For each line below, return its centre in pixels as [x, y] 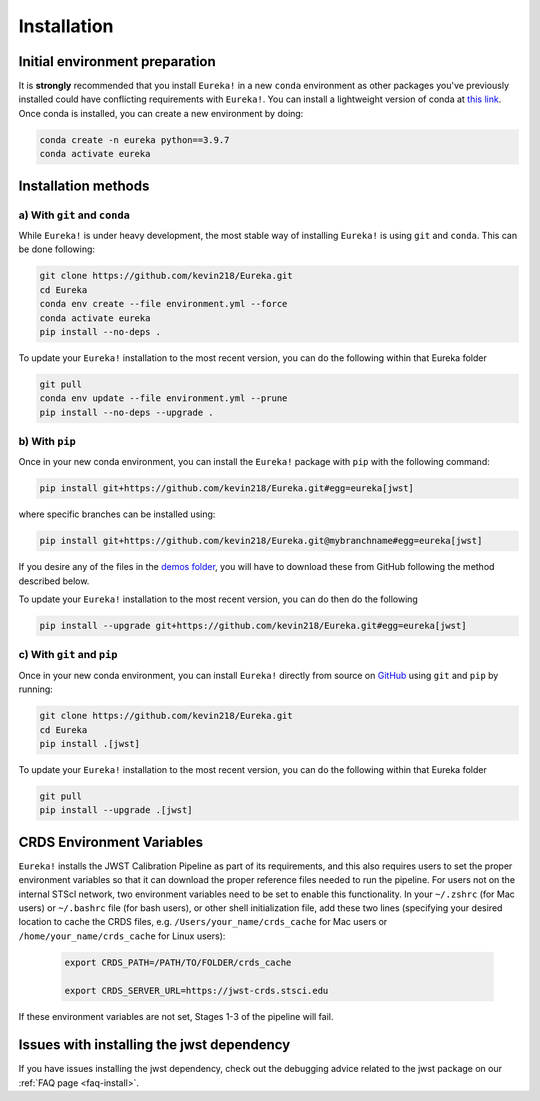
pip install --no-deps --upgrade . [126, 412]
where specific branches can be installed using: [117, 514]
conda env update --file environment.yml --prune [163, 398]
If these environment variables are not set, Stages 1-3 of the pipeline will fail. [176, 1016]
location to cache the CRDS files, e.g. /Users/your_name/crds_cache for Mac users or [203, 922]
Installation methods [84, 185]
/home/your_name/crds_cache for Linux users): [122, 936]
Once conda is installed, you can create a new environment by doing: [161, 113]
